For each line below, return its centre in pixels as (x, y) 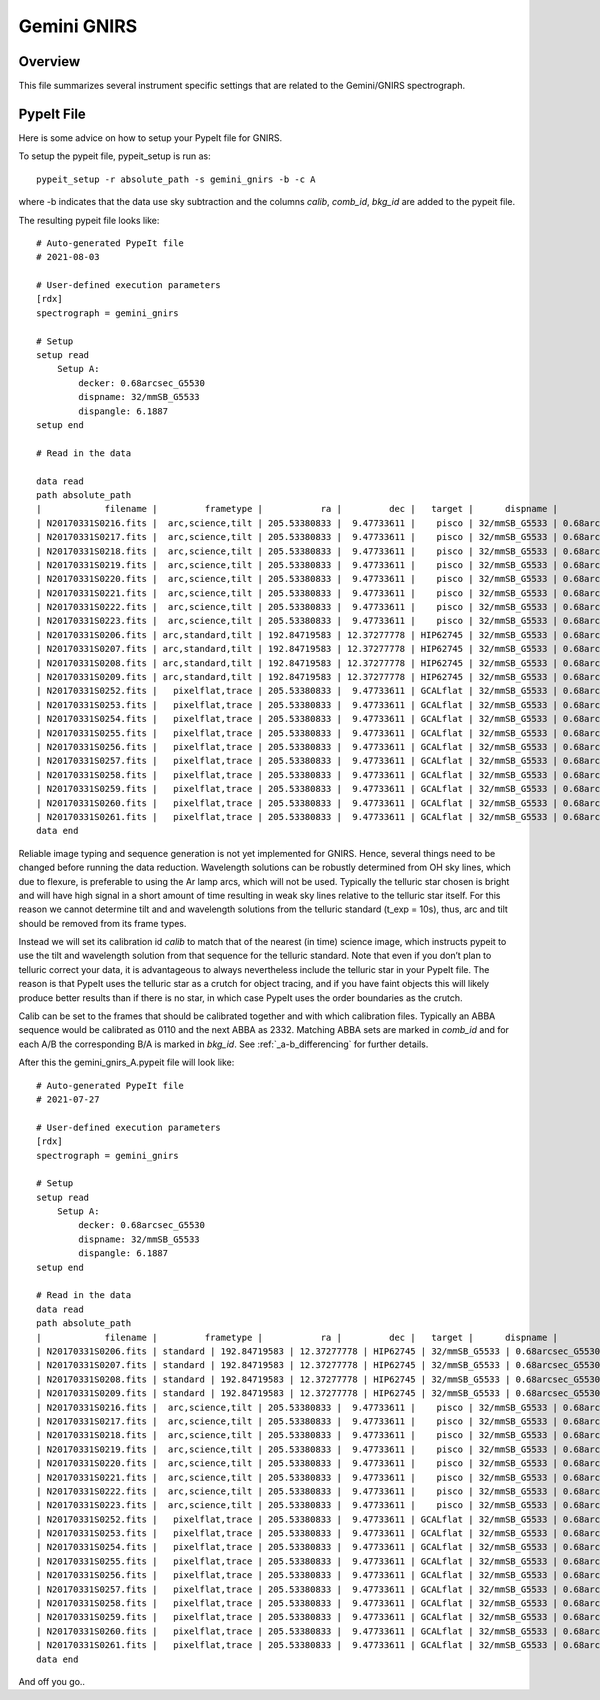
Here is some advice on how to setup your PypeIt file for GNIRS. (150, 137)
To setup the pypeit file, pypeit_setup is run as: (114, 156)
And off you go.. (51, 1681)
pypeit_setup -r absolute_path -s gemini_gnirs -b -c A (176, 179)
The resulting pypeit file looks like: (89, 220)
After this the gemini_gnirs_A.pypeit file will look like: (126, 1062)
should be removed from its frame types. (102, 923)
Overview (49, 61)
